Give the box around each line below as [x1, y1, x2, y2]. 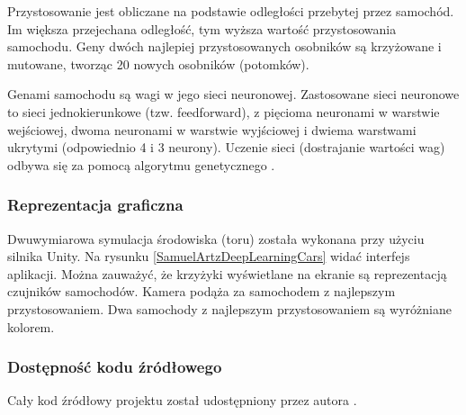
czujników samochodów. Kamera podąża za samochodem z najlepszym [7, 282, 396, 301]
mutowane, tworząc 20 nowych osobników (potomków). [7, 54, 309, 73]
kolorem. [7, 317, 55, 336]
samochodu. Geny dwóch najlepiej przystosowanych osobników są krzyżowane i [7, 37, 442, 56]
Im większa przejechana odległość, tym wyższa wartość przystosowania [7, 19, 397, 38]
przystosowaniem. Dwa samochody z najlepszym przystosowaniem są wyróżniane [7, 299, 452, 318]
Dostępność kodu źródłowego [7, 356, 222, 378]
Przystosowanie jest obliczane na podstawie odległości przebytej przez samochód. [7, 2, 454, 20]
